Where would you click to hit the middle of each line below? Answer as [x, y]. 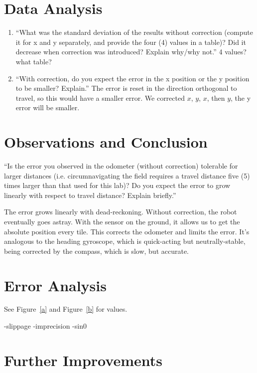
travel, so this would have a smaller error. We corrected [100, 97]
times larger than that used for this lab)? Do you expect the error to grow [117, 185]
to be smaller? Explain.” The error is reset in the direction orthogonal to [126, 88]
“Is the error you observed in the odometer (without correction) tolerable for [121, 166]
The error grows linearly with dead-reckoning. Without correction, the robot [121, 212]
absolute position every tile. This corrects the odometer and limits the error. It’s [127, 231]
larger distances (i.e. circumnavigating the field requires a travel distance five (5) [127, 175]
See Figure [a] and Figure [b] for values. [66, 309]
